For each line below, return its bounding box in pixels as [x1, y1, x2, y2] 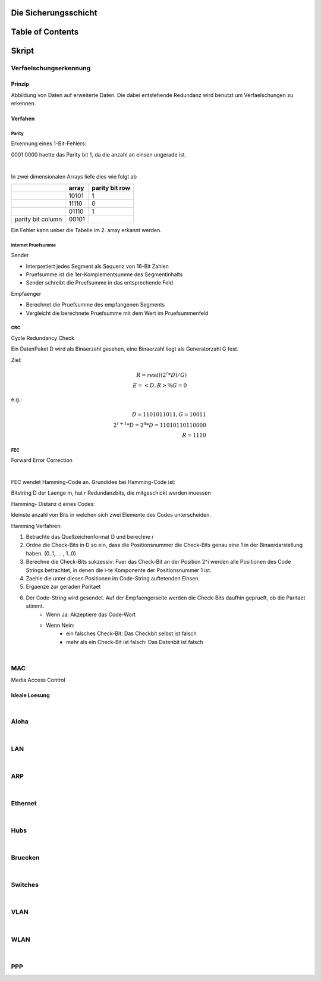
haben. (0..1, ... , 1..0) [26, 549, 77, 557]
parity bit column [14, 215, 62, 223]
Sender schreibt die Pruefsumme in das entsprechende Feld [26, 279, 174, 286]
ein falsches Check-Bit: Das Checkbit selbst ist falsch [66, 630, 197, 637]
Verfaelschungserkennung [11, 64, 91, 73]
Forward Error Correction [11, 457, 73, 464]
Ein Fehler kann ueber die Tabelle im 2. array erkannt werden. [11, 226, 162, 233]
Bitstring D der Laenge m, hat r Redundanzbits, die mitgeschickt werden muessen [11, 489, 211, 496]
